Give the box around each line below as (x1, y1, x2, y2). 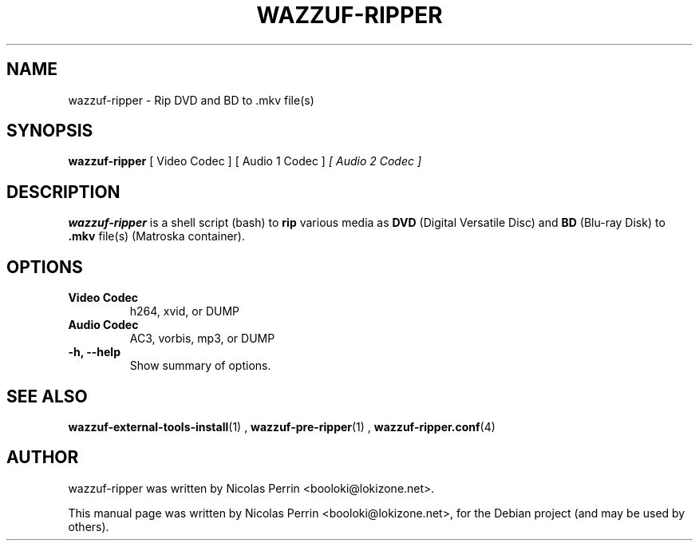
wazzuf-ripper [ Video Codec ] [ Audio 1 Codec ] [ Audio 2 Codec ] (68, 154, 422, 168)
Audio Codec (68, 318, 139, 332)
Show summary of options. (129, 359, 271, 373)
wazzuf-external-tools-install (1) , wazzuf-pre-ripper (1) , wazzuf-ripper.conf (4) (68, 419, 496, 434)
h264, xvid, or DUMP (129, 304, 239, 319)
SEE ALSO (6, 386, 88, 406)
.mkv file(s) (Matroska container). (68, 229, 245, 244)
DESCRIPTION (6, 181, 120, 202)
